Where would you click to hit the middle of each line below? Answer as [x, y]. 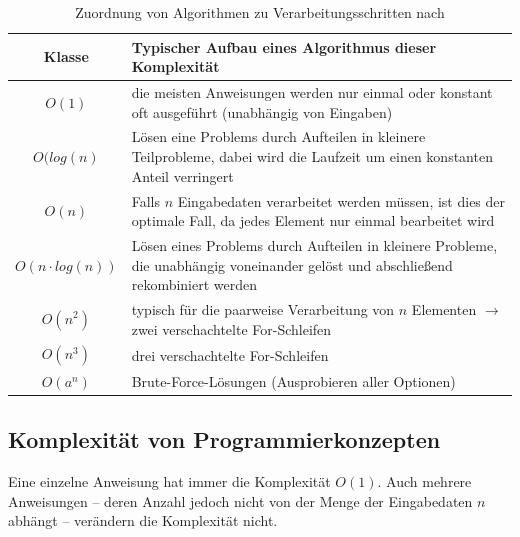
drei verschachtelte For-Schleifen [230, 354]
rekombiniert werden [194, 284]
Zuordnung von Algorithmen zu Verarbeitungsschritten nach [260, 12]
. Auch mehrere [424, 480]
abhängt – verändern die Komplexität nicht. [143, 520]
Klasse [66, 56]
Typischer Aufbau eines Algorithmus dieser [284, 46]
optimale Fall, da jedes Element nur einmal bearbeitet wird [313, 220]
